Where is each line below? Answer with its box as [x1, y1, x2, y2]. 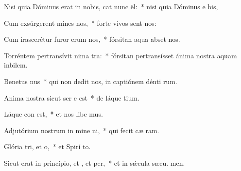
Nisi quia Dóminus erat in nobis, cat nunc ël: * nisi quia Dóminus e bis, [4, 1, 218, 11]
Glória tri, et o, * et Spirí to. [4, 141, 91, 152]
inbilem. [4, 60, 28, 70]
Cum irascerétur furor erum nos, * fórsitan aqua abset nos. [4, 34, 180, 44]
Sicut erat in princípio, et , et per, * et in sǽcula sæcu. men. [4, 157, 185, 168]
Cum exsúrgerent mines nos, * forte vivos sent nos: [4, 17, 156, 28]
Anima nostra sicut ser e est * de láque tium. [4, 92, 139, 103]
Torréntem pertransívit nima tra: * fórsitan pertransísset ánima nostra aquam [4, 50, 237, 60]
